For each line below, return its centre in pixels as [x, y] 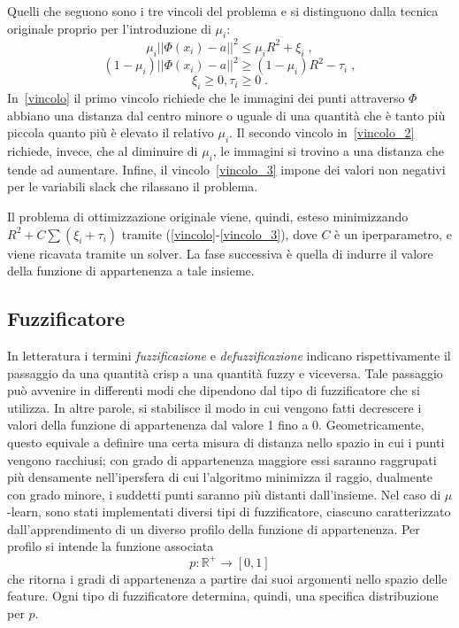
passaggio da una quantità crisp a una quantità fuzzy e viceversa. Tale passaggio [225, 372]
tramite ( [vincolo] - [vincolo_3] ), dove [219, 233]
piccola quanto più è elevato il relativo [111, 132]
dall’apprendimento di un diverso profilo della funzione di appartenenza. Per [214, 528]
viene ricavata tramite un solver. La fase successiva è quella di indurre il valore [220, 253]
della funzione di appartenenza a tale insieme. [131, 271]
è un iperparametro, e [393, 233]
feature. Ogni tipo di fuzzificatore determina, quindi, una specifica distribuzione [223, 596]
